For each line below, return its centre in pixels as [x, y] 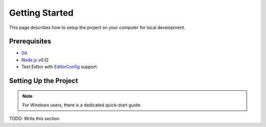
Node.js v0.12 [35, 60]
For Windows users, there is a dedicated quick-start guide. [82, 105]
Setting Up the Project [44, 81]
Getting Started [41, 13]
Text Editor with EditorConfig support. [60, 67]
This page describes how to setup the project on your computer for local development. [97, 27]
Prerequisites [30, 41]
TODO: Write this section [34, 119]
